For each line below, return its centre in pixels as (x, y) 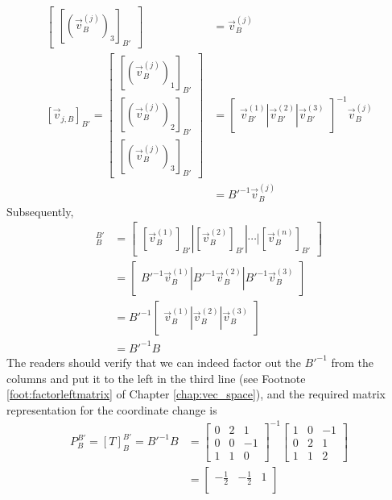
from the (353, 362)
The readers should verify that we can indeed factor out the (154, 362)
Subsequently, (40, 211)
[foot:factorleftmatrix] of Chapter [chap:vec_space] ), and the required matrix (196, 394)
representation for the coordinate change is (112, 409)
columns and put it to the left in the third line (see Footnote (156, 378)
